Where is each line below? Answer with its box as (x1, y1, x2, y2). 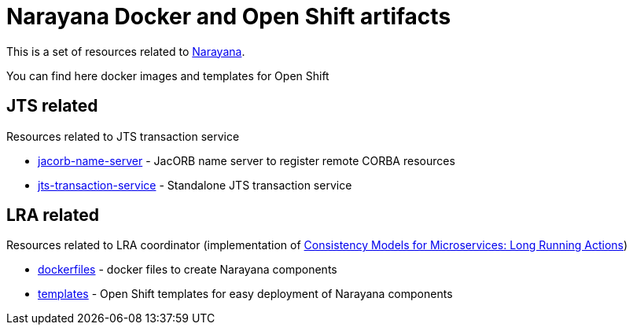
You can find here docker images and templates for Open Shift (6, 68, 329, 83)
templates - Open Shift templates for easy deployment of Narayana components (38, 287, 453, 301)
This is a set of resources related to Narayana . (6, 44, 245, 58)
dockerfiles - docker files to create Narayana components (38, 263, 337, 277)
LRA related (6, 205, 99, 226)
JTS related (6, 96, 98, 116)
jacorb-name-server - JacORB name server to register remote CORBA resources (38, 153, 455, 167)
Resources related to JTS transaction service (6, 129, 240, 143)
